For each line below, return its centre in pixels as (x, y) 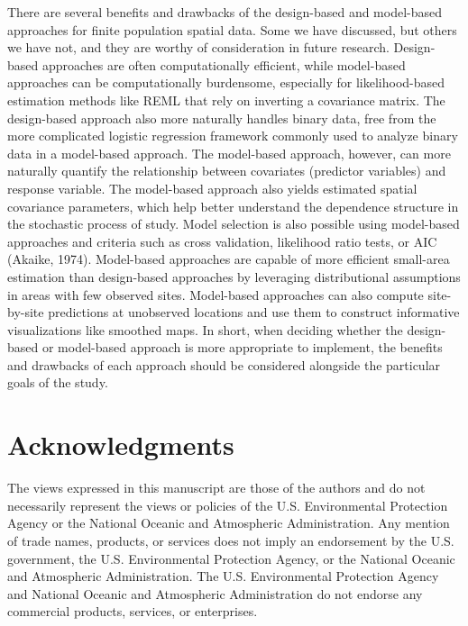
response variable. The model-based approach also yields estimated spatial (212, 188)
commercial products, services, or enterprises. (133, 611)
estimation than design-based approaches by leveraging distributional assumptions (234, 276)
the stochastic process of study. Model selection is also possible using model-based (234, 224)
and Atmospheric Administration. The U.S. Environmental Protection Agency (223, 576)
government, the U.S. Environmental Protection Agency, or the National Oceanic (231, 558)
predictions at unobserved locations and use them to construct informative (254, 312)
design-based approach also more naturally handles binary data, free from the (222, 118)
